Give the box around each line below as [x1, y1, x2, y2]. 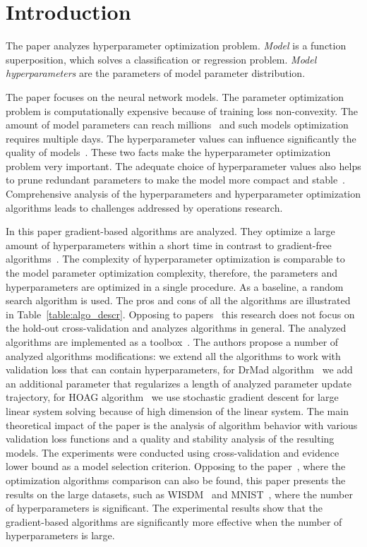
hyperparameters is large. [6, 528, 115, 543]
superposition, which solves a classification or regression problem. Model [6, 52, 317, 66]
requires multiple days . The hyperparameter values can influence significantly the [6, 131, 356, 145]
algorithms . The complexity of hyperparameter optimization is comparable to [6, 251, 345, 266]
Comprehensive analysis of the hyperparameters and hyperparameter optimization [6, 186, 361, 201]
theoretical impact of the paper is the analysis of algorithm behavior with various [6, 417, 358, 432]
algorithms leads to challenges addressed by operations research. [6, 200, 283, 215]
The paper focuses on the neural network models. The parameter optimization [6, 89, 344, 104]
